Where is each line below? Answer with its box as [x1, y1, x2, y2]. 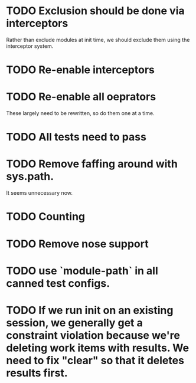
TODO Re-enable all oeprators [6, 90, 156, 104]
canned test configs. [6, 276, 110, 290]
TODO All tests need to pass [6, 130, 146, 144]
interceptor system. [6, 42, 54, 50]
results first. [6, 366, 68, 379]
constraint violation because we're [6, 329, 180, 342]
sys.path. [6, 170, 54, 184]
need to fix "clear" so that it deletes [6, 353, 185, 367]
